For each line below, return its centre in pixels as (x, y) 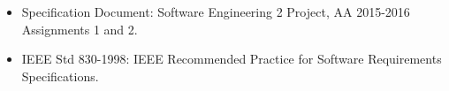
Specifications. (60, 76)
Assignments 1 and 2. (80, 29)
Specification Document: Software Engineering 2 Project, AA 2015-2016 (216, 11)
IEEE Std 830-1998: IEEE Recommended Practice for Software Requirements (232, 59)
